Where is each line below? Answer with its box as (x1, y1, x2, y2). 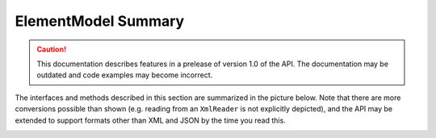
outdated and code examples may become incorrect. (36, 70, 213, 80)
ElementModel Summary (15, 12, 185, 30)
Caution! (36, 44, 67, 54)
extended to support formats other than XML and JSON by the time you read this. (15, 115, 286, 125)
